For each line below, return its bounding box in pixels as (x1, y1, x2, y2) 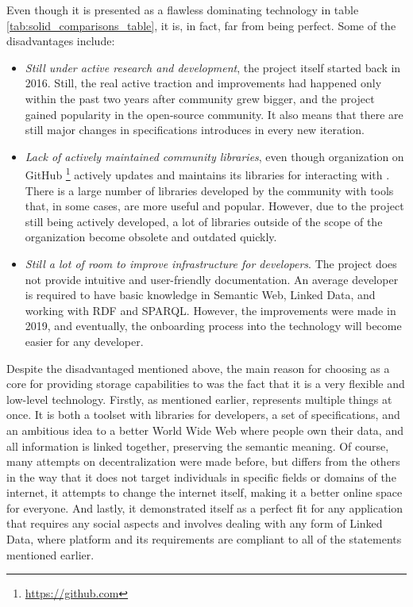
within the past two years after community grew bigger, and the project (25, 90, 375, 106)
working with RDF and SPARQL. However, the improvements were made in (25, 302, 396, 318)
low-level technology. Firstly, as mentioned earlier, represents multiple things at (6, 390, 392, 407)
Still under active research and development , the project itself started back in (25, 59, 401, 75)
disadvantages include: (6, 33, 115, 49)
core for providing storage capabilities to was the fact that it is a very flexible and (6, 375, 405, 392)
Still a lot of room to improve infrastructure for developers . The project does (25, 255, 397, 271)
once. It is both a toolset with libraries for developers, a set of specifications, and (6, 406, 400, 423)
